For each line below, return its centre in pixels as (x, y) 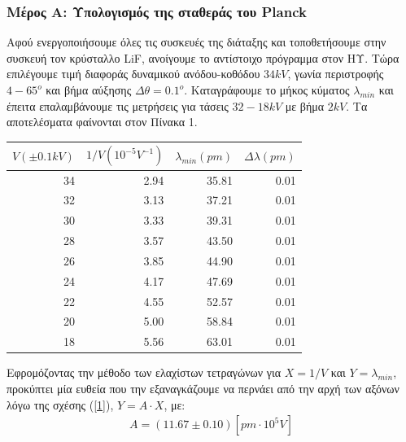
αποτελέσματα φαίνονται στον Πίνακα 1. (102, 122)
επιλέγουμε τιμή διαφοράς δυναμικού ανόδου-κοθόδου (133, 74)
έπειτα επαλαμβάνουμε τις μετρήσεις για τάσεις (118, 105)
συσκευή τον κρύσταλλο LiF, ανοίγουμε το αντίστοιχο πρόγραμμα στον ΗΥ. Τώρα (203, 57)
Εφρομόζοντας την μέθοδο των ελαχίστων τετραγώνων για (144, 372)
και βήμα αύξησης (89, 90)
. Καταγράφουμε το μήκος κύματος (267, 90)
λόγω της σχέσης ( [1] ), (60, 404)
